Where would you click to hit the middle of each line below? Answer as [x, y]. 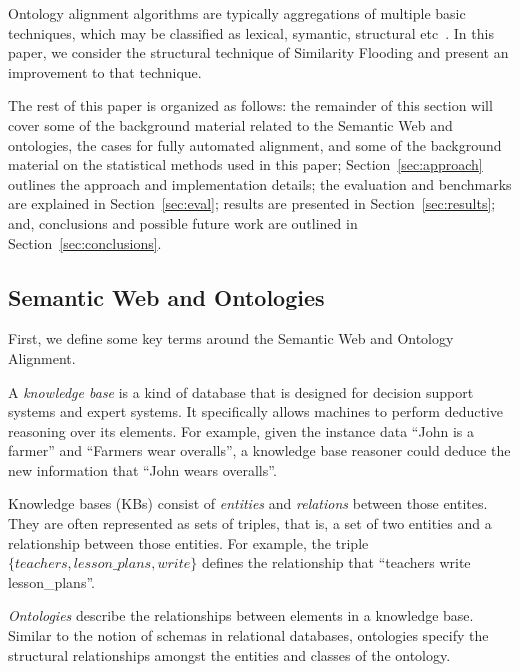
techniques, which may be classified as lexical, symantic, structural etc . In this [251, 32]
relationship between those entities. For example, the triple [188, 542]
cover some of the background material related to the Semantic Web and [230, 124]
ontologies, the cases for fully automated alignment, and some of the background [255, 144]
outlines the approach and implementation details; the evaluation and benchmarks [260, 183]
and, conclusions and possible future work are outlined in [183, 222]
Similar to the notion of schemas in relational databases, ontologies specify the [248, 635]
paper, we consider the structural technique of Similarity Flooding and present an [258, 52]
